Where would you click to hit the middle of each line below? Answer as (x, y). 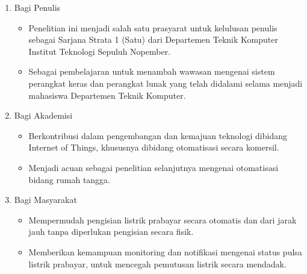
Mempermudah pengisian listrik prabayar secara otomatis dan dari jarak (163, 220)
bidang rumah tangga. (70, 179)
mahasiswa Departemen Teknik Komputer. (107, 95)
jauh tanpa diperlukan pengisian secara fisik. (111, 232)
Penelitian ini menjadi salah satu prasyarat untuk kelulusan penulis (153, 27)
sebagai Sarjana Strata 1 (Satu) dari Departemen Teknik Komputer (153, 39)
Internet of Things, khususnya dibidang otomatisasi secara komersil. (154, 147)
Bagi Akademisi (43, 115)
